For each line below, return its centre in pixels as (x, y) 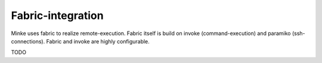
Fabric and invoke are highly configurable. (98, 41)
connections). (28, 41)
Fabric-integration (57, 15)
